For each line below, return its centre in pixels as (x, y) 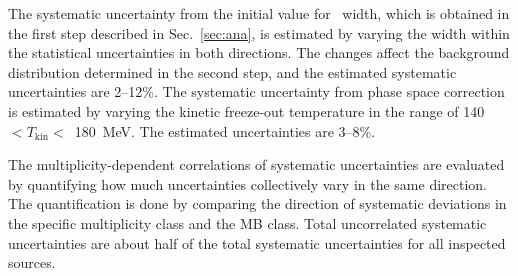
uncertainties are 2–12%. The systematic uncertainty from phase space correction (256, 91)
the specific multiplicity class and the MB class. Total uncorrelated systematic (247, 222)
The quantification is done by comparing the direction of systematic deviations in (257, 203)
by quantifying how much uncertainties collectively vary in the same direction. (247, 183)
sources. (32, 262)
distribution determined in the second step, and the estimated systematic (232, 71)
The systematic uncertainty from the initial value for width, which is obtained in (259, 13)
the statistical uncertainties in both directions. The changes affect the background (259, 52)
